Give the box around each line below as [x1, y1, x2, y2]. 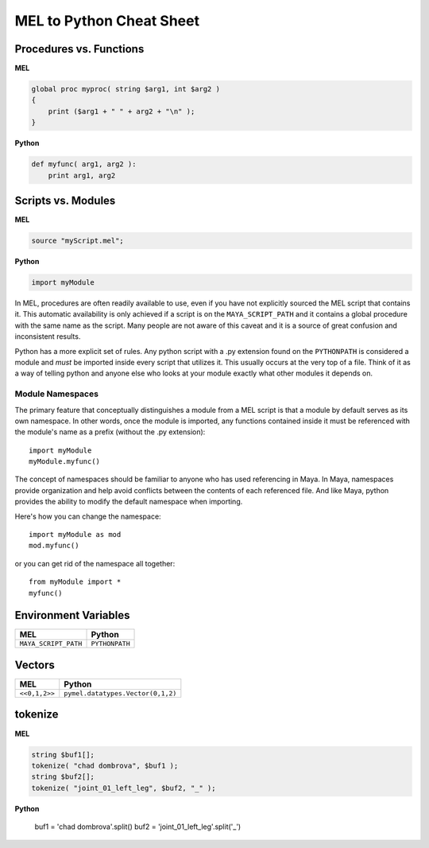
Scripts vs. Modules [14, 193, 116, 207]
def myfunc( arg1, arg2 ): [31, 160, 137, 169]
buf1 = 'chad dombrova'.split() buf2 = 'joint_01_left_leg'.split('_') [34, 822, 242, 831]
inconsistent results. [14, 332, 81, 341]
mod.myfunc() [29, 541, 79, 550]
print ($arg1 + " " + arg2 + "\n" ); [48, 107, 195, 115]
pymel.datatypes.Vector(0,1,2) [64, 689, 177, 698]
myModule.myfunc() [29, 457, 101, 466]
